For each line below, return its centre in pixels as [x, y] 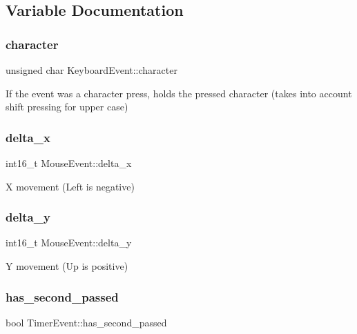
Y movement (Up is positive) [67, 266]
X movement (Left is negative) [70, 186]
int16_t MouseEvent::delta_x [69, 163]
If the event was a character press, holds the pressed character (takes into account [179, 93]
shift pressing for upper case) [67, 107]
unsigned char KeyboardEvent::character [91, 70]
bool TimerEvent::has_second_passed [86, 322]
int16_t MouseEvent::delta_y [69, 243]
